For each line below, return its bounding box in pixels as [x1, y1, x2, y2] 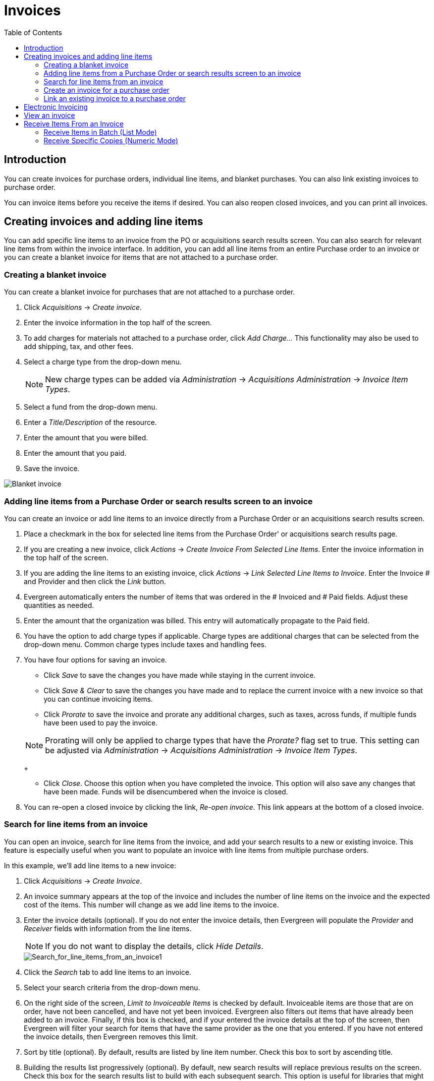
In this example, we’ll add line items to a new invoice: [4, 861, 176, 870]
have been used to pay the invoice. [44, 718, 158, 727]
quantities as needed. [24, 601, 94, 609]
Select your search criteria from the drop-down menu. [24, 983, 200, 992]
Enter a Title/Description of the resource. [24, 418, 157, 427]
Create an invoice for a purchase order [44, 85, 170, 94]
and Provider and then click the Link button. [24, 577, 166, 586]
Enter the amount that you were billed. [24, 433, 148, 442]
